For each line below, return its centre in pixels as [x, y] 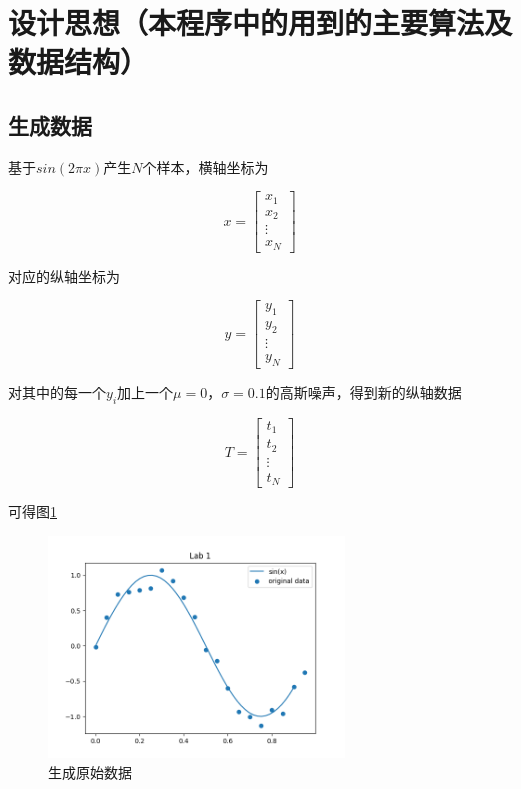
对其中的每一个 [57, 391]
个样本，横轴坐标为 [205, 166]
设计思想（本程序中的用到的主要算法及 [260, 22]
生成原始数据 [90, 772]
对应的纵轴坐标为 [64, 275]
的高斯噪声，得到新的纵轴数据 [363, 391]
